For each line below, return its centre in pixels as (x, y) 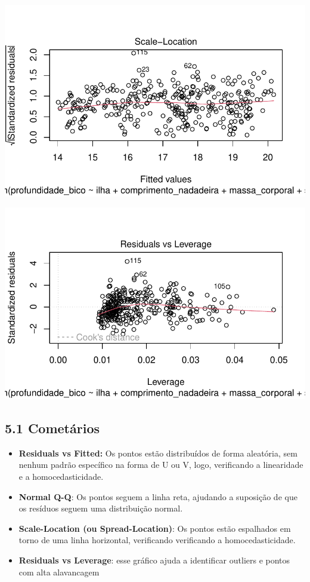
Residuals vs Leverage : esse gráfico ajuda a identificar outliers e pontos (154, 560)
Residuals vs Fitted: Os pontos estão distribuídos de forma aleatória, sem (158, 453)
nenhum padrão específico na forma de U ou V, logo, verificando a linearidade (161, 465)
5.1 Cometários (52, 428)
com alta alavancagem (59, 572)
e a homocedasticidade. (61, 477)
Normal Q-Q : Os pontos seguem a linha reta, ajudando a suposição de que (158, 496)
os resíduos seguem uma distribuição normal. (101, 508)
